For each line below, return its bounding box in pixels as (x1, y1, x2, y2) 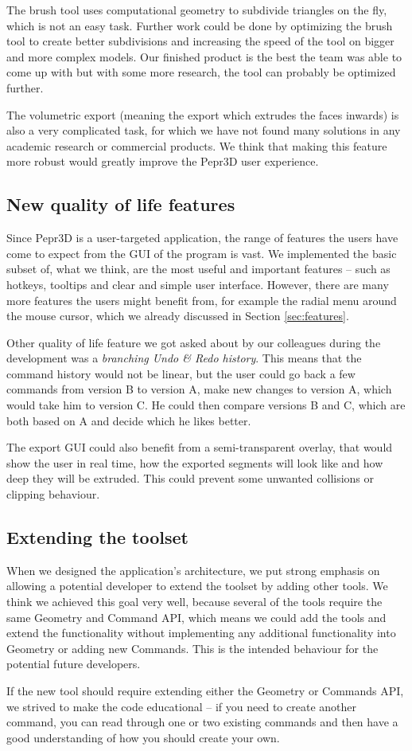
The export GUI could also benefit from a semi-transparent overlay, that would (6, 439, 393, 456)
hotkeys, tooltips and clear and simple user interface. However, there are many (6, 276, 389, 292)
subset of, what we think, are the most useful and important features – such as (6, 260, 391, 277)
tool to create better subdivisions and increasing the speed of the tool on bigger (6, 33, 395, 49)
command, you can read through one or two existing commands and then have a (6, 714, 398, 730)
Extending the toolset (6, 525, 189, 550)
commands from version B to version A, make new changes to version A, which (6, 381, 392, 397)
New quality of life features (6, 192, 235, 217)
